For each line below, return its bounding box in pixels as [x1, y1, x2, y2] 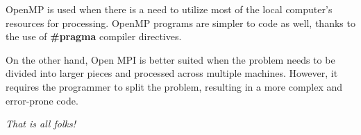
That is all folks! [6, 116, 76, 131]
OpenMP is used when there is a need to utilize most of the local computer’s [6, 2, 333, 16]
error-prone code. [6, 93, 78, 107]
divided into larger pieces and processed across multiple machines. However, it [6, 66, 338, 80]
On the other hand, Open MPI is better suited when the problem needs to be [6, 52, 335, 66]
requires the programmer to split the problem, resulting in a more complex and [6, 79, 343, 93]
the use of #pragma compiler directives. [6, 29, 182, 44]
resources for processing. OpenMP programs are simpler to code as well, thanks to [6, 15, 355, 30]
